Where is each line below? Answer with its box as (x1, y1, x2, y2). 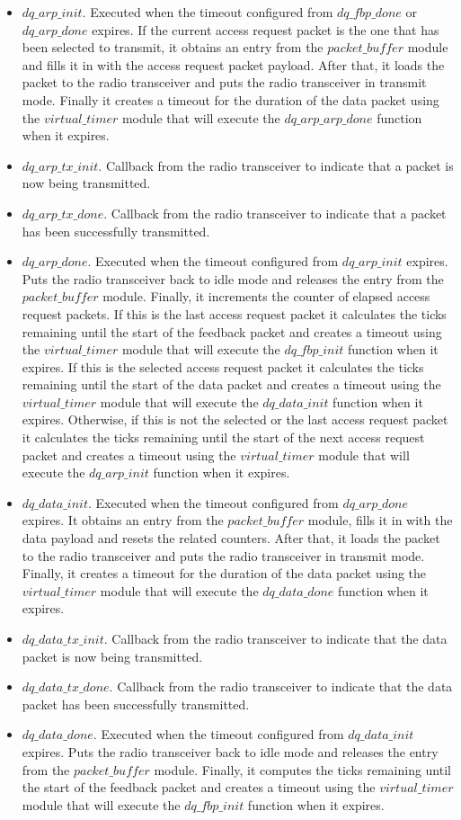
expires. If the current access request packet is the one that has (92, 20, 439, 39)
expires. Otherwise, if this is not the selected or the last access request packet (22, 410, 448, 429)
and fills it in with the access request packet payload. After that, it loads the (22, 55, 445, 74)
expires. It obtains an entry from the (22, 511, 224, 530)
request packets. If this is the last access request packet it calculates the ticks (22, 304, 447, 323)
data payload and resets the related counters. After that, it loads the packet (22, 529, 440, 548)
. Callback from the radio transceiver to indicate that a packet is (98, 156, 454, 174)
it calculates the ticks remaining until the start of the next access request (22, 428, 425, 447)
